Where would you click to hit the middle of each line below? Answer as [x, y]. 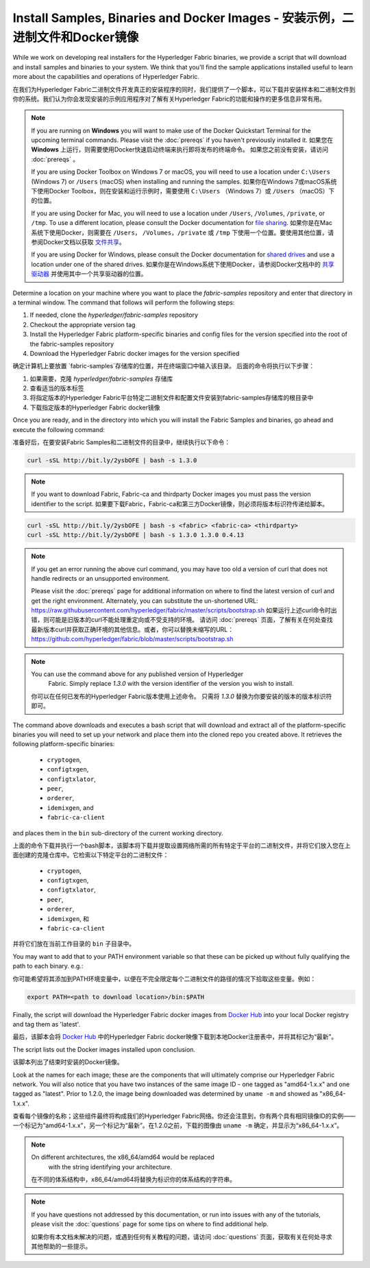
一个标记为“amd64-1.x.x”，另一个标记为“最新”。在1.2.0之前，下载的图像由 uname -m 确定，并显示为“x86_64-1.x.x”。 [178, 1125]
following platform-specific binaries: [64, 744]
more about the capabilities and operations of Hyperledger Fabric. [106, 77]
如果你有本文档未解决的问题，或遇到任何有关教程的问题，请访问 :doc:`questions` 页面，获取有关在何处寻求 [182, 1236]
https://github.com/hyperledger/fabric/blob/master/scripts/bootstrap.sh [132, 639]
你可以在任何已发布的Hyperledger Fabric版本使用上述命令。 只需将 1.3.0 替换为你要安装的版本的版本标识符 [182, 696]
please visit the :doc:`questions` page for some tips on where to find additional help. [150, 1224]
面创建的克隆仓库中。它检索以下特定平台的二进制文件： [91, 855]
